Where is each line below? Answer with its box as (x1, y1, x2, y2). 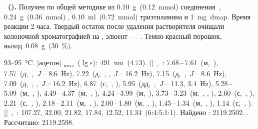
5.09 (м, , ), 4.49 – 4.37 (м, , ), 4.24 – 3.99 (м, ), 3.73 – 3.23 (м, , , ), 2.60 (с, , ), (4, 88, 254, 98)
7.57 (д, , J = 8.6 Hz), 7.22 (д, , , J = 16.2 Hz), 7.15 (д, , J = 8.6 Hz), (4, 68, 227, 79)
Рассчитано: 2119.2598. (4, 117, 74, 128)
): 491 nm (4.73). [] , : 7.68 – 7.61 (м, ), (93, 57, 218, 67)
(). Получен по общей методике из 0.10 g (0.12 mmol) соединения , (8, 1, 221, 11)
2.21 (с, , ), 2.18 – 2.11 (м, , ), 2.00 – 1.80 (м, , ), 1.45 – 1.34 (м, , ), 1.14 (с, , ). (4, 97, 253, 108)
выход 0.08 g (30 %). (4, 40, 72, 51)
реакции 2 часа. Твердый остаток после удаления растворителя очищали (4, 21, 224, 31)
